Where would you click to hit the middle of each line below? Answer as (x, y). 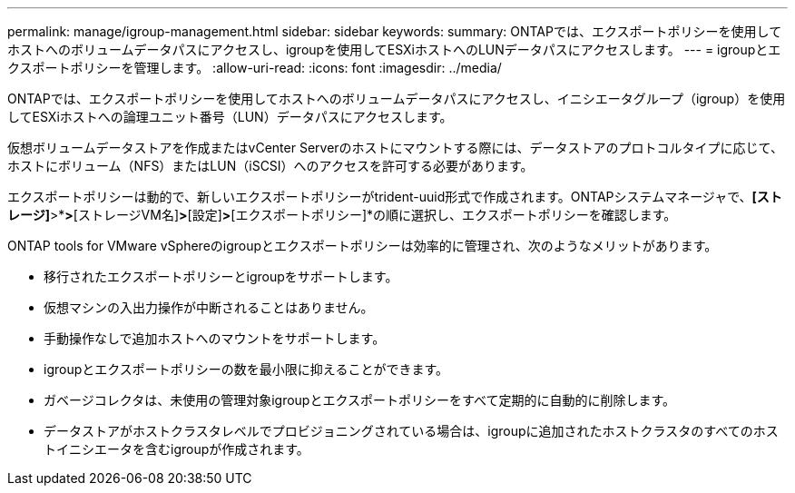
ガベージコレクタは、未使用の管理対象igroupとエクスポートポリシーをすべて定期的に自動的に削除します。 (360, 400)
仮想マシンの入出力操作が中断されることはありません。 (209, 307)
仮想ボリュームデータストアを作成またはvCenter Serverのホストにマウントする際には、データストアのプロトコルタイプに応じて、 (395, 148)
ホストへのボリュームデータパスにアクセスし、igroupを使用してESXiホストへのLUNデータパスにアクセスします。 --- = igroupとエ (394, 49)
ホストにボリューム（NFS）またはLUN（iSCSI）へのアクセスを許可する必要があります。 (270, 166)
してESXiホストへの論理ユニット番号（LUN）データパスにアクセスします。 (230, 117)
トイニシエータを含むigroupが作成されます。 (177, 449)
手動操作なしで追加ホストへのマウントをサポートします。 (215, 338)
